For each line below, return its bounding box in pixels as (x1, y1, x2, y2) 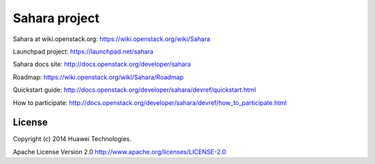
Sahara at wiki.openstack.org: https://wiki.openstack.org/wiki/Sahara (12, 35, 211, 43)
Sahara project (12, 10, 100, 26)
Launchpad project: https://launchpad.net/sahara (12, 47, 154, 56)
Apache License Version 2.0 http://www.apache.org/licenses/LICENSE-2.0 (12, 147, 226, 156)
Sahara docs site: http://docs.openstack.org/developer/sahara (12, 60, 191, 69)
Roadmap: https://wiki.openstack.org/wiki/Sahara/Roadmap (12, 73, 184, 81)
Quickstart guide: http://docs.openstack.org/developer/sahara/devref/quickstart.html (12, 85, 256, 94)
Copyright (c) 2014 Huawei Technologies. (12, 135, 132, 143)
